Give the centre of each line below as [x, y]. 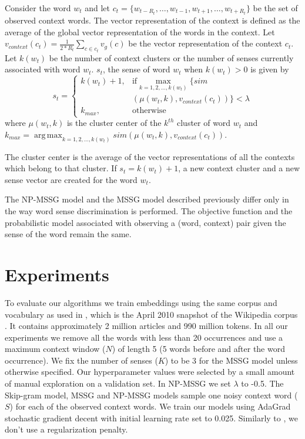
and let [98, 8]
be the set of [275, 8]
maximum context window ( [55, 349]
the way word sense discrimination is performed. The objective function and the [149, 211]
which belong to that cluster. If [61, 168]
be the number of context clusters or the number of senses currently [171, 57]
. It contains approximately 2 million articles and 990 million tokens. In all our [146, 326]
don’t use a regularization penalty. [66, 429]
